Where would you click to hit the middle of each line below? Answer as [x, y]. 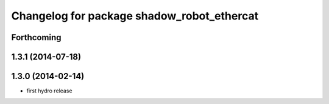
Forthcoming [36, 37]
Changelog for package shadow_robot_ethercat [135, 16]
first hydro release [49, 91]
